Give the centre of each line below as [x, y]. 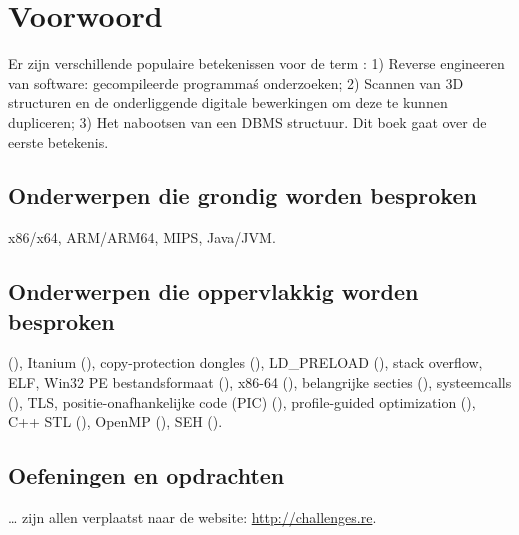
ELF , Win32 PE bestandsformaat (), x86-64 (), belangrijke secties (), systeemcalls [260, 382]
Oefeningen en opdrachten [146, 475]
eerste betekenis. [58, 141]
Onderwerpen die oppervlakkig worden [213, 291]
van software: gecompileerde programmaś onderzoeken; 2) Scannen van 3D [236, 82]
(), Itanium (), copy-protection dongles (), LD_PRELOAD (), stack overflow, [245, 362]
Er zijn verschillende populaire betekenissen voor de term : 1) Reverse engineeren [256, 63]
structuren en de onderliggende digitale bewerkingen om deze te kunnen [228, 102]
